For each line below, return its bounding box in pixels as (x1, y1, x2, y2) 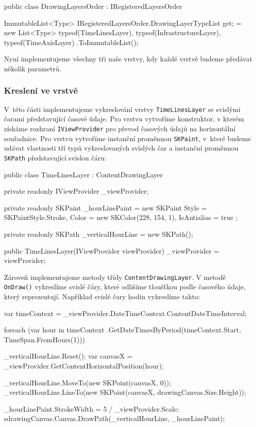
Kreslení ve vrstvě (4, 84, 78, 97)
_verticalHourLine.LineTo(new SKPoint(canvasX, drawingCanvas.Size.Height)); (4, 387, 246, 397)
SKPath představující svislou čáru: (4, 152, 106, 162)
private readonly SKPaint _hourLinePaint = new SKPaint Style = (4, 202, 207, 213)
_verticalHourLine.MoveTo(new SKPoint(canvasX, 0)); (4, 377, 171, 387)
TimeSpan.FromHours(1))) (4, 334, 85, 344)
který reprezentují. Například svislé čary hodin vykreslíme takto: (4, 291, 201, 302)
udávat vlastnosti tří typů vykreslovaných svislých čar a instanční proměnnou (4, 143, 239, 153)
